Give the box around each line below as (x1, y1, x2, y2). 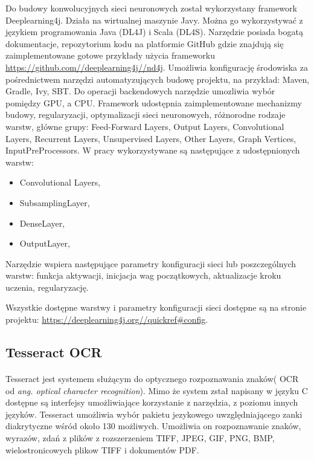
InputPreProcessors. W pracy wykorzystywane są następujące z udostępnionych (5, 144, 300, 157)
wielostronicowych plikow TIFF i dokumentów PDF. (5, 443, 199, 456)
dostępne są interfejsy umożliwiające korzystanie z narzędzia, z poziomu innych (5, 396, 298, 409)
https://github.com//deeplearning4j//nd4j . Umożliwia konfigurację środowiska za (5, 60, 308, 73)
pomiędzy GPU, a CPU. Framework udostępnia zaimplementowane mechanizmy (5, 96, 302, 109)
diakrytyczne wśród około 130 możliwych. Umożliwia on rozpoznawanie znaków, (5, 420, 301, 432)
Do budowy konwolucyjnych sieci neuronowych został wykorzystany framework (5, 2, 297, 14)
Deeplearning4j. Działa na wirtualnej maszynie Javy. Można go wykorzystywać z (5, 13, 303, 26)
